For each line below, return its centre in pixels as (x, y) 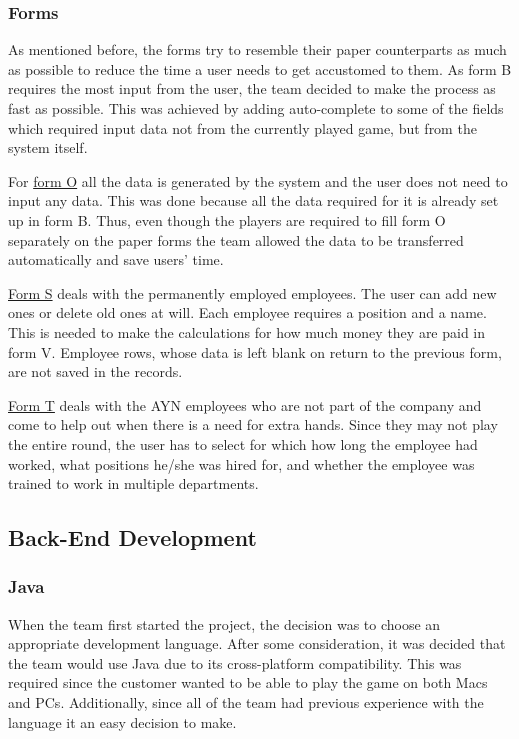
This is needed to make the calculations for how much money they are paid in (247, 331)
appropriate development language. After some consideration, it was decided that (257, 643)
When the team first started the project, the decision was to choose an (224, 623)
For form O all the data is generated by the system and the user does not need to (258, 180)
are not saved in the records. (95, 371)
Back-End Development (132, 537)
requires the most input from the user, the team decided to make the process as (252, 88)
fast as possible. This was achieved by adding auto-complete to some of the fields (256, 108)
